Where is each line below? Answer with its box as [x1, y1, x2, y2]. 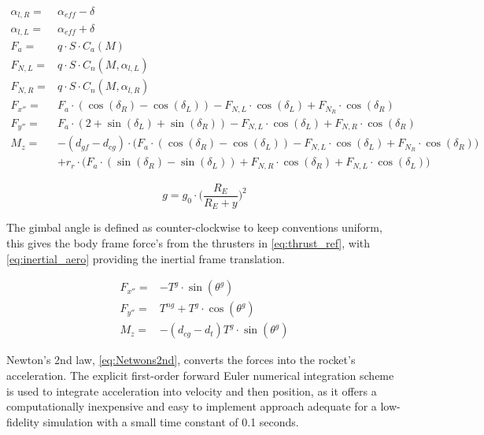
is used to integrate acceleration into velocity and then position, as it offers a [6, 382, 377, 399]
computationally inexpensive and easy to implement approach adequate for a [6, 398, 377, 415]
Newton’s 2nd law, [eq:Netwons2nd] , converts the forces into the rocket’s [6, 351, 356, 368]
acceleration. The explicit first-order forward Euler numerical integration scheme [6, 366, 394, 383]
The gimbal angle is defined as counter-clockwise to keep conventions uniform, [6, 219, 382, 236]
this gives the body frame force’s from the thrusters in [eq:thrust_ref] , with [6, 235, 371, 251]
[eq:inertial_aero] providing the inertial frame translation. [6, 250, 285, 266]
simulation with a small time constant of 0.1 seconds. [42, 413, 299, 429]
